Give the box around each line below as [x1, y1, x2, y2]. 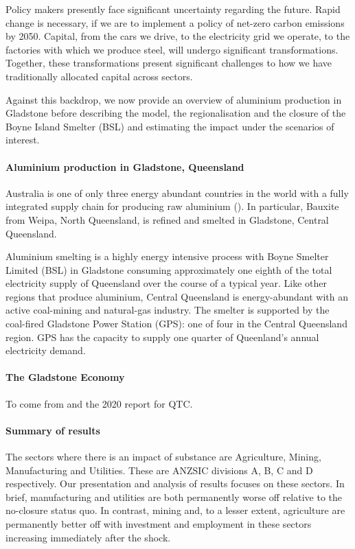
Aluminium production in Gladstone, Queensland [5, 159, 244, 174]
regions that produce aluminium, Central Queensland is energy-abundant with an [5, 289, 348, 303]
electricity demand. [5, 343, 86, 358]
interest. [5, 132, 40, 147]
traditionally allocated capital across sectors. [5, 69, 193, 83]
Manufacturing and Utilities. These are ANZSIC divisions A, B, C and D [5, 463, 313, 477]
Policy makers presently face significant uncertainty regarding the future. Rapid [5, 2, 341, 16]
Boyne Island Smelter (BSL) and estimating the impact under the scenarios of [5, 119, 334, 133]
